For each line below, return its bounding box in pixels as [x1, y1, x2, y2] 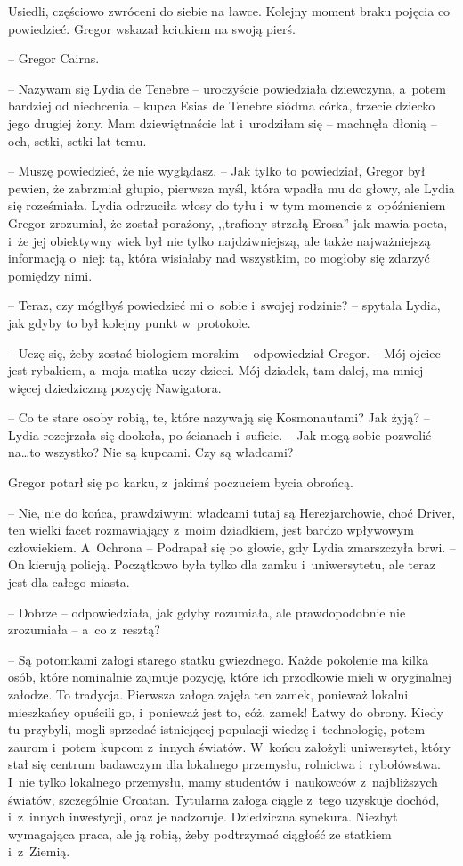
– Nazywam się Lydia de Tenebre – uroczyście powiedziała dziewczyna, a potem [8, 78, 446, 97]
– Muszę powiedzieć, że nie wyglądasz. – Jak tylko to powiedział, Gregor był [8, 161, 426, 180]
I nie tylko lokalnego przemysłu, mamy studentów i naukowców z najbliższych [8, 772, 438, 790]
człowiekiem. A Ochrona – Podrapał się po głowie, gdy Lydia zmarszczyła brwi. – [8, 537, 456, 556]
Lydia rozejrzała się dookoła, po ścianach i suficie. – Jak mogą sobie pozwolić [8, 425, 432, 444]
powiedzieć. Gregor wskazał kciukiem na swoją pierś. [8, 19, 296, 37]
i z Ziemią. [8, 842, 70, 861]
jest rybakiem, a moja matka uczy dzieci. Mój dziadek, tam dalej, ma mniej [8, 361, 424, 380]
